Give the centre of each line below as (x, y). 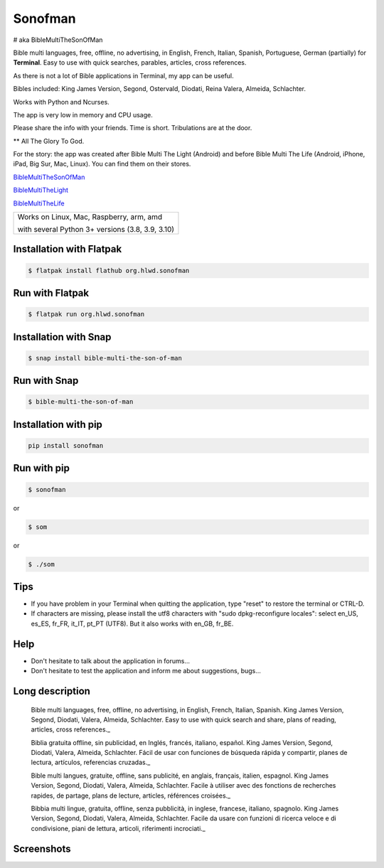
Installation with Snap (62, 337)
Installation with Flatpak (68, 249)
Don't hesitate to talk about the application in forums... (111, 660)
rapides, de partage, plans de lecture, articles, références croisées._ (131, 795)
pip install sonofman (66, 445)
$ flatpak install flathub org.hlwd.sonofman (109, 270)
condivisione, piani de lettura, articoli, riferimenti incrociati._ (118, 828)
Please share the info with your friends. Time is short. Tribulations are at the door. (133, 128)
